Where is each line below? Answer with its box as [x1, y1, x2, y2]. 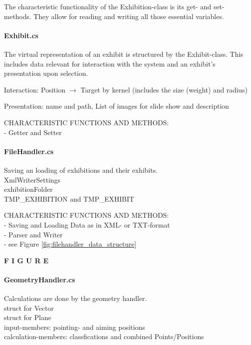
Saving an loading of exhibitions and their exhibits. [4, 164, 158, 175]
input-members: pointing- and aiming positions [4, 322, 145, 332]
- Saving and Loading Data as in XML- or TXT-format [4, 219, 170, 230]
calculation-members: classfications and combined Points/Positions [4, 331, 204, 342]
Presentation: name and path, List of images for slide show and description [4, 101, 229, 111]
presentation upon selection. [4, 68, 88, 78]
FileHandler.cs [4, 146, 54, 156]
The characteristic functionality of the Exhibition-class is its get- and [4, 1, 211, 11]
